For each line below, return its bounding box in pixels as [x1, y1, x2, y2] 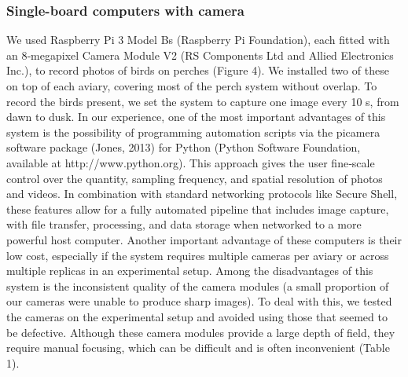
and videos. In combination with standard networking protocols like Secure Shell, [6, 185, 398, 202]
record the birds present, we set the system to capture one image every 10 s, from [6, 93, 399, 109]
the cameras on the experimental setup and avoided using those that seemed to [6, 308, 388, 324]
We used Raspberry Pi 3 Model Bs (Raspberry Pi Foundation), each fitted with [6, 31, 390, 48]
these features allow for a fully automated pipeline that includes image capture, [6, 200, 389, 217]
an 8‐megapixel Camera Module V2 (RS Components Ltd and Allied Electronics [6, 46, 394, 63]
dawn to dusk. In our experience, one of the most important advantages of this [6, 108, 386, 125]
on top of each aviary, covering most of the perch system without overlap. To [6, 78, 377, 93]
